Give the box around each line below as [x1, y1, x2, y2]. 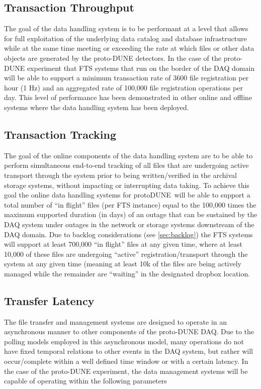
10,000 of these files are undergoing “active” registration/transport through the [4, 248, 248, 259]
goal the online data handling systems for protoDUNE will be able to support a [4, 189, 250, 200]
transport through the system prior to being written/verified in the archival [4, 169, 237, 180]
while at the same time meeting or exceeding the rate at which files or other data [4, 43, 254, 53]
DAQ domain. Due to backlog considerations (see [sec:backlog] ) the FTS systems [4, 229, 253, 239]
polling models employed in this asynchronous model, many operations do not [4, 336, 244, 346]
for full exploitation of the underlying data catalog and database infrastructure [4, 33, 247, 43]
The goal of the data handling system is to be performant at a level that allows [4, 23, 248, 34]
